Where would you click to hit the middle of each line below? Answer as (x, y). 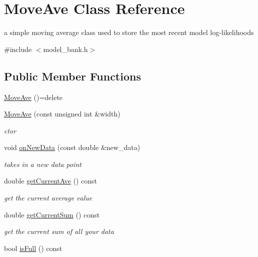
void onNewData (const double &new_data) (72, 147)
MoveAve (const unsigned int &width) (62, 114)
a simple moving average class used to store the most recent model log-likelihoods (129, 32)
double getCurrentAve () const (51, 181)
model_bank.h (65, 49)
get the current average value (48, 198)
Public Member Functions (72, 76)
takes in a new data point (43, 164)
